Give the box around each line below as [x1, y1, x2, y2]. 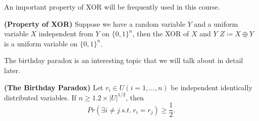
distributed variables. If [4, 92, 76, 102]
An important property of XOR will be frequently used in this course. [4, 2, 220, 12]
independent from [38, 28, 93, 39]
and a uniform [194, 18, 238, 29]
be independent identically [171, 82, 252, 92]
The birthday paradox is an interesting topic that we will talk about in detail [4, 55, 243, 66]
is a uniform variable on [4, 38, 78, 48]
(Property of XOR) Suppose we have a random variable [4, 18, 185, 29]
